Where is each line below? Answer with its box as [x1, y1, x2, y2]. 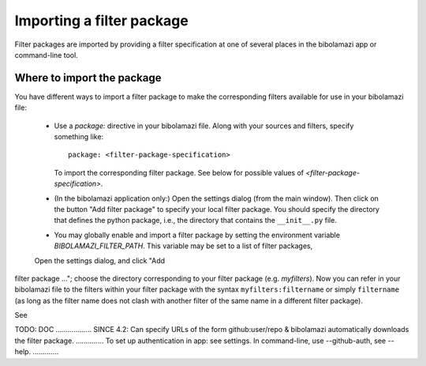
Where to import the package [14, 71, 162, 85]
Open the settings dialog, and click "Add [34, 255, 166, 265]
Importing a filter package [14, 12, 189, 29]
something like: [54, 132, 104, 141]
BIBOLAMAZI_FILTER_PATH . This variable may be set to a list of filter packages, [54, 241, 313, 251]
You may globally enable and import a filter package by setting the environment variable [54, 230, 341, 240]
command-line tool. [14, 50, 78, 59]
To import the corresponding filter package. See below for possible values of [54, 168, 305, 177]
